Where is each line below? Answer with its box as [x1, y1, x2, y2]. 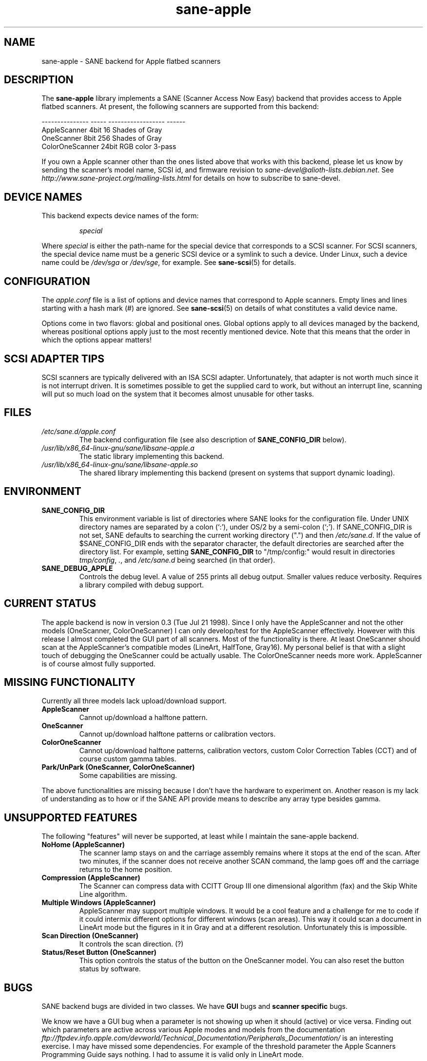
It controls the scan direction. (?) [79, 940, 184, 948]
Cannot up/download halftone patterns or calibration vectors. [79, 730, 276, 739]
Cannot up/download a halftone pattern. [79, 713, 208, 722]
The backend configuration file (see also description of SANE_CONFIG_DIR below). [79, 435, 347, 444]
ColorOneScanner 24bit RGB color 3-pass [41, 142, 176, 151]
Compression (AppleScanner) [41, 873, 140, 882]
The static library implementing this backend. [79, 452, 224, 460]
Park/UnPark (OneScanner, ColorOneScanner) [41, 763, 195, 772]
